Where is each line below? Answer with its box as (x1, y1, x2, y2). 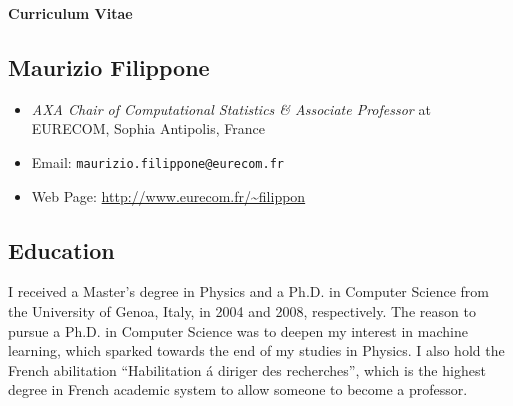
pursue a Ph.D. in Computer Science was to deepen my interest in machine (8, 320, 468, 341)
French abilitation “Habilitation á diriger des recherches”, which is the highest (8, 359, 486, 380)
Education (8, 234, 115, 265)
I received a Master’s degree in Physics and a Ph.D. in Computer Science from (8, 281, 489, 302)
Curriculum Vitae (8, 3, 133, 23)
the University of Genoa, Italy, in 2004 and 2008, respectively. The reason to (8, 301, 476, 322)
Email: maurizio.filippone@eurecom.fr (31, 151, 284, 172)
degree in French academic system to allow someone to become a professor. (8, 379, 468, 400)
